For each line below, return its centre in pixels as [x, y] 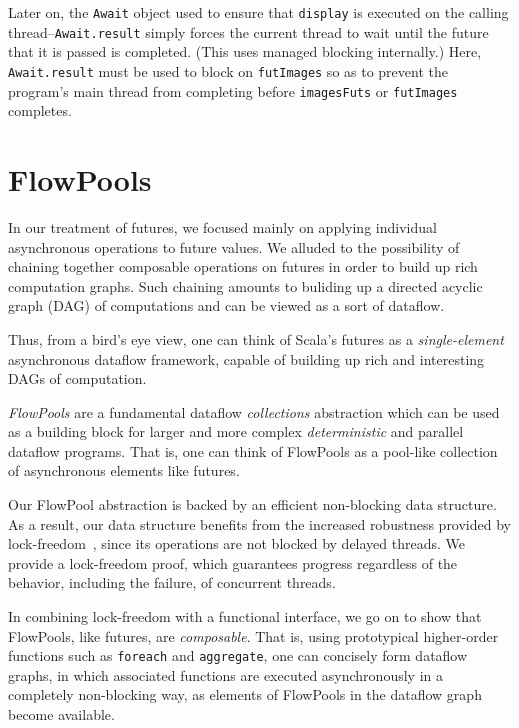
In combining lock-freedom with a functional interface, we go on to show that [245, 616]
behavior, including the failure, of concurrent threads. [172, 582]
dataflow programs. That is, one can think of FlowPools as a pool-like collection [253, 450]
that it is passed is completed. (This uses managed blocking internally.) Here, [245, 51]
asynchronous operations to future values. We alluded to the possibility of [234, 246]
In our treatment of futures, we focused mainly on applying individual [222, 226]
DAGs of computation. [77, 378]
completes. [40, 110]
